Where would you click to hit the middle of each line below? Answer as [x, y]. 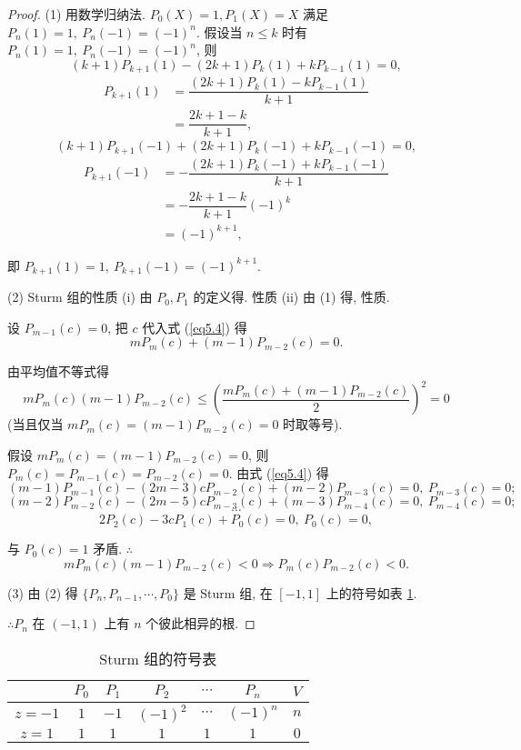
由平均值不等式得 [58, 371]
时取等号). [313, 424]
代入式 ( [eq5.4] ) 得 [195, 327]
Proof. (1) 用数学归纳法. [76, 14]
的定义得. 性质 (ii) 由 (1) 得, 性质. [291, 297]
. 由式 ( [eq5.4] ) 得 [279, 472]
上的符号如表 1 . [371, 592]
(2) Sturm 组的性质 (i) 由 [80, 297]
